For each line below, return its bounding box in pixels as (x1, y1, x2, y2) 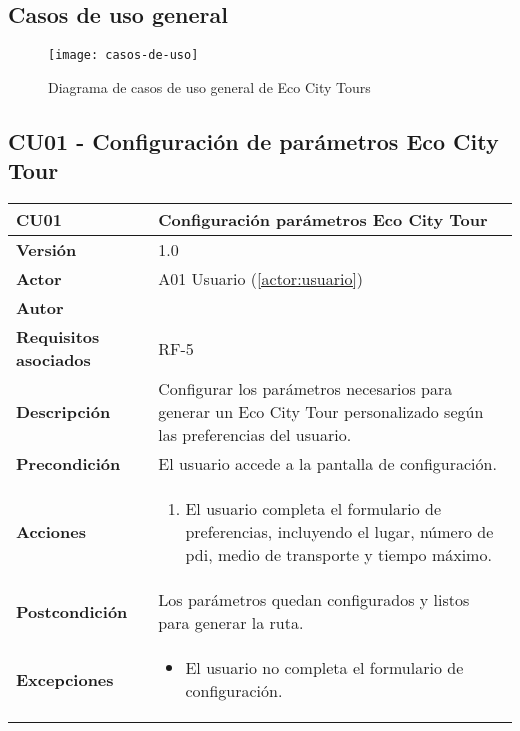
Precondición (16, 452, 121, 476)
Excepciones (16, 667, 114, 691)
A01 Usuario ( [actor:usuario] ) (158, 267, 364, 291)
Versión (16, 238, 77, 262)
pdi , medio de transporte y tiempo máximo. (185, 543, 492, 567)
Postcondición (16, 599, 128, 623)
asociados (16, 348, 91, 372)
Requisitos (16, 325, 100, 349)
